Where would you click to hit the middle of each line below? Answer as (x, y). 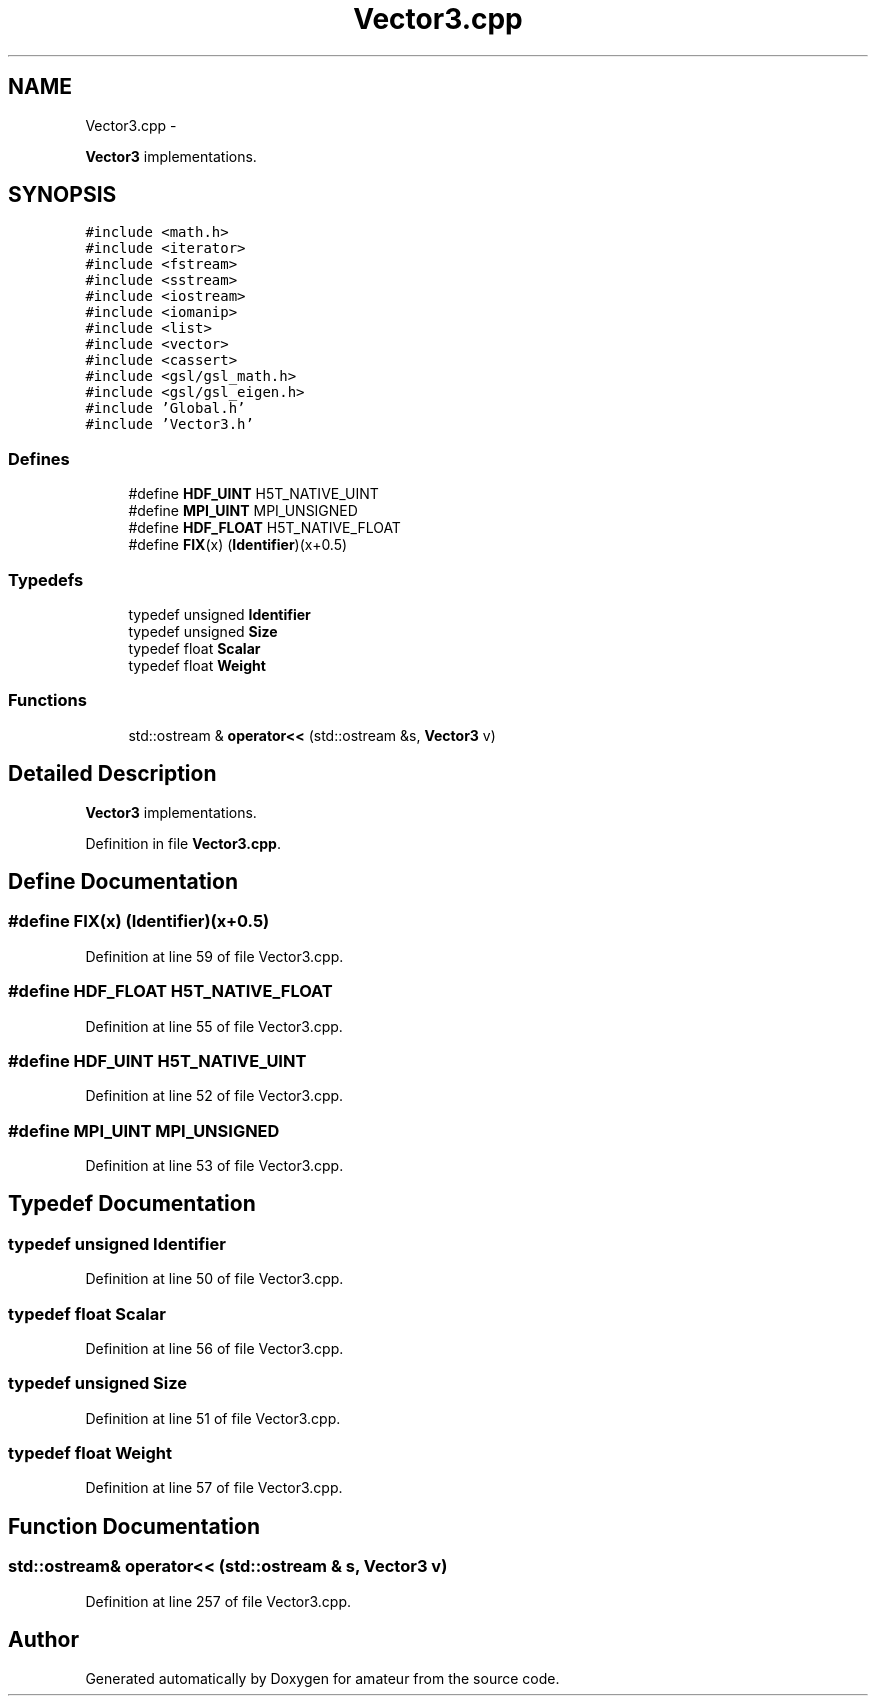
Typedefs (46, 579)
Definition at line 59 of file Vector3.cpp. (214, 956)
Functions (47, 700)
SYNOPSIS (62, 195)
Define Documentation (123, 881)
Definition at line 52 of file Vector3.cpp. (214, 1096)
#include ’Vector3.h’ (169, 424)
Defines (39, 458)
